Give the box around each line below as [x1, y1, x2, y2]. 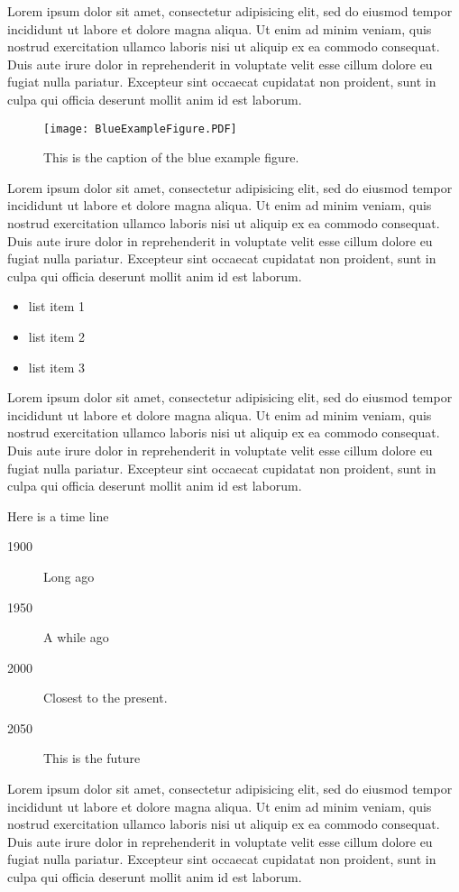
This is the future [43, 749, 141, 768]
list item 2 [28, 326, 86, 345]
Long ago [43, 566, 95, 585]
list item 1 [28, 297, 86, 316]
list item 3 [28, 357, 86, 376]
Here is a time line [7, 506, 109, 525]
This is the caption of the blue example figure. [43, 148, 299, 167]
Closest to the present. [43, 688, 168, 707]
